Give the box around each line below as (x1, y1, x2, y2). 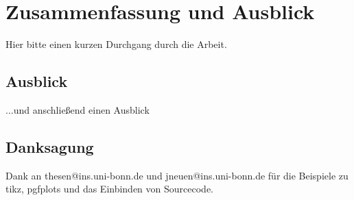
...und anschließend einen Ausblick (5, 102, 150, 116)
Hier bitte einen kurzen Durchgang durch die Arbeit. (5, 37, 227, 51)
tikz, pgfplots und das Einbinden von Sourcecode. (5, 182, 214, 196)
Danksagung (5, 136, 94, 157)
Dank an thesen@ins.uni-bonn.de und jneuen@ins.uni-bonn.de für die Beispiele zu (5, 168, 349, 182)
